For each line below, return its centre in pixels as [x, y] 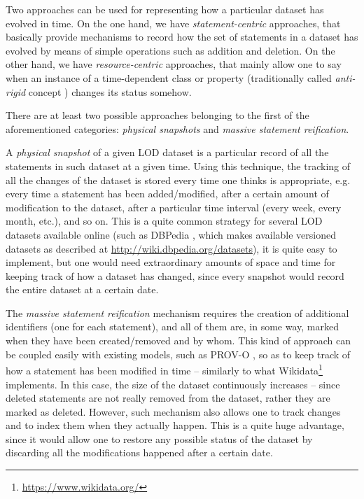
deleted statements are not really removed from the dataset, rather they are [168, 398]
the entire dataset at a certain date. [82, 289]
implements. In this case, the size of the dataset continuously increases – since [173, 384]
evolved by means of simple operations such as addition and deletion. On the [170, 50]
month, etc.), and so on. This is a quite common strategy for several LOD [164, 221]
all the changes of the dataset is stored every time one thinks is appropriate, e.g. [178, 180]
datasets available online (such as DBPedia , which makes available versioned [171, 234]
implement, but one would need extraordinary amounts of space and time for [171, 262]
